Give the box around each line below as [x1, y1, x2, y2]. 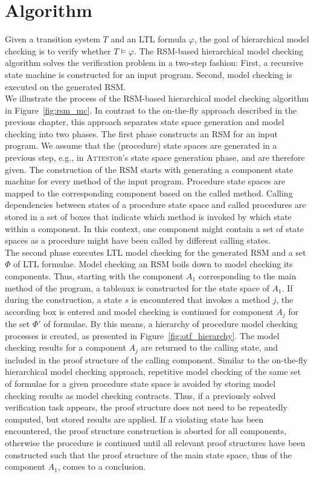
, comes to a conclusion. [57, 460, 146, 473]
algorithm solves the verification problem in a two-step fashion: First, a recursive [5, 56, 303, 69]
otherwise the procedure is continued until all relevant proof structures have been [5, 436, 306, 449]
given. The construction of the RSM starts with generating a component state [5, 163, 293, 175]
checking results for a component [5, 341, 126, 354]
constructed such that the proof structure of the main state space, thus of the [5, 448, 292, 461]
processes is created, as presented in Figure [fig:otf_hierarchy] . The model [5, 329, 280, 342]
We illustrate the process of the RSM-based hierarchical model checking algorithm [5, 92, 309, 105]
